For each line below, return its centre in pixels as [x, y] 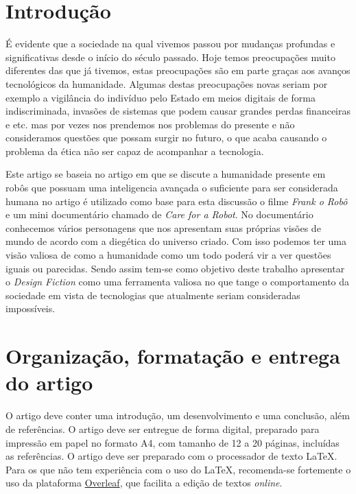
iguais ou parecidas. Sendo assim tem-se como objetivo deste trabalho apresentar [175, 268]
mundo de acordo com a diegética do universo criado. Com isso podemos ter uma [176, 241]
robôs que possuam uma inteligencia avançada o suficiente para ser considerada [172, 188]
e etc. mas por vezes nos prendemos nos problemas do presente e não [150, 124]
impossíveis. [31, 308]
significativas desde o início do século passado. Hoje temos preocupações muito [170, 57]
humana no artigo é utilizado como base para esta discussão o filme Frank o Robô [177, 201]
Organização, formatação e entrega [173, 356]
